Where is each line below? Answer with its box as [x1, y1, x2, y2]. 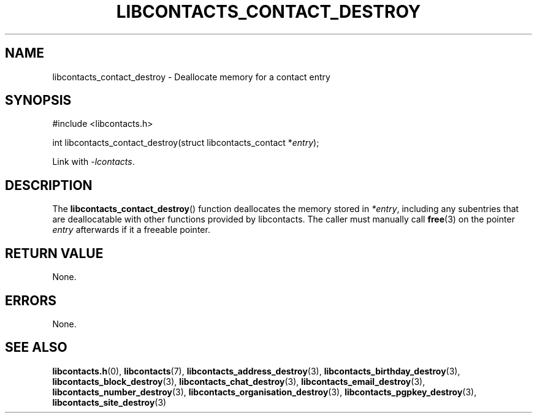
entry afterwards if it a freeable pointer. [52, 224, 210, 235]
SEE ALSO [5, 340, 67, 355]
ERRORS [5, 292, 57, 308]
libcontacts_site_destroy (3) [52, 397, 167, 408]
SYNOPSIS [5, 93, 72, 108]
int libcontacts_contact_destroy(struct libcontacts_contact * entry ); [52, 137, 319, 148]
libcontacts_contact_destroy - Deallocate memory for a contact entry [52, 71, 330, 82]
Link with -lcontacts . [52, 156, 135, 167]
